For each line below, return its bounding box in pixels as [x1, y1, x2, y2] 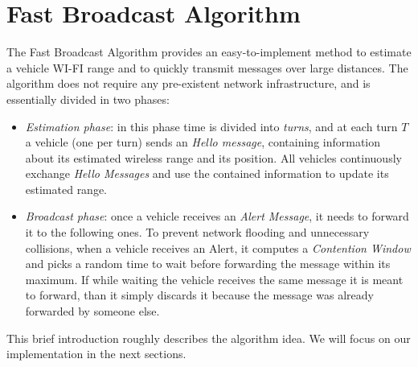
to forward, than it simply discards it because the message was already [25, 287, 374, 303]
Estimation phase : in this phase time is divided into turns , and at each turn [25, 118, 398, 134]
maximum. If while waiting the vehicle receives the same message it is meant [25, 270, 404, 287]
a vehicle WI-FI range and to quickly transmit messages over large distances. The [6, 59, 408, 76]
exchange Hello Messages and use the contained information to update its [25, 165, 389, 182]
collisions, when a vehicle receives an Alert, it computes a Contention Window [25, 239, 411, 256]
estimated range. [25, 180, 108, 197]
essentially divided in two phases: [6, 90, 170, 107]
